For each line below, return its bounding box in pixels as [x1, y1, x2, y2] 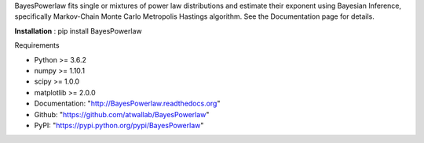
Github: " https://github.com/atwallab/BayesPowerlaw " [34, 109, 210, 119]
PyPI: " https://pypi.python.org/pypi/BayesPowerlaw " [34, 120, 204, 130]
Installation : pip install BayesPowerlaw [14, 26, 142, 35]
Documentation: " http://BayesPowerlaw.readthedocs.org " [34, 98, 221, 109]
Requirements [14, 41, 60, 50]
